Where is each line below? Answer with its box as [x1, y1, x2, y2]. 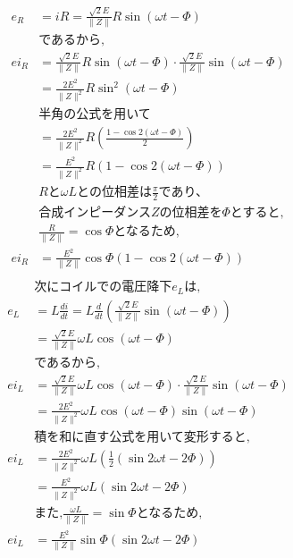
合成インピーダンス [38, 206, 151, 219]
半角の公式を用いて [38, 108, 151, 122]
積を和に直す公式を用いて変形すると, [34, 430, 250, 444]
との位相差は [77, 186, 152, 199]
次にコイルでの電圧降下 [34, 281, 172, 294]
